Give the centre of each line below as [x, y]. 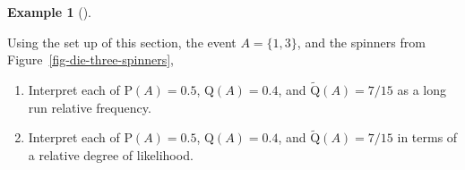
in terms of [427, 137]
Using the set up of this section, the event [122, 42]
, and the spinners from [361, 42]
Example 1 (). [49, 12]
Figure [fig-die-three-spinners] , [91, 59]
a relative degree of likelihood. [111, 155]
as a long [422, 89]
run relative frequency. [90, 107]
